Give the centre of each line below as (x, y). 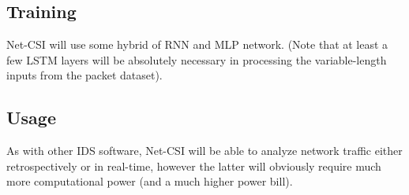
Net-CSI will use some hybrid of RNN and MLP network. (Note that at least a (197, 44)
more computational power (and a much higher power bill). (150, 181)
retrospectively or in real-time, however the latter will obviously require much (194, 166)
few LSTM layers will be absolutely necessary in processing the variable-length (197, 59)
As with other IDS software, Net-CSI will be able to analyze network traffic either (204, 151)
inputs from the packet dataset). (84, 75)
